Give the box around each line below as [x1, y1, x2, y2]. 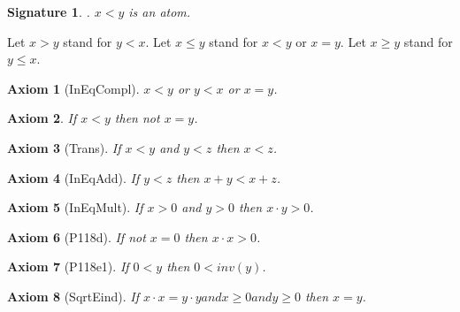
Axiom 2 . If [7, 109, 77, 127]
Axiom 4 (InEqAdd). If [7, 168, 140, 186]
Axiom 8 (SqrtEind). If [7, 286, 139, 305]
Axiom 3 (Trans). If [7, 138, 121, 156]
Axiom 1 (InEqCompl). [7, 79, 140, 97]
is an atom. [128, 3, 191, 20]
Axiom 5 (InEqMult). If [7, 198, 143, 217]
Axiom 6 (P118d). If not [7, 227, 146, 246]
